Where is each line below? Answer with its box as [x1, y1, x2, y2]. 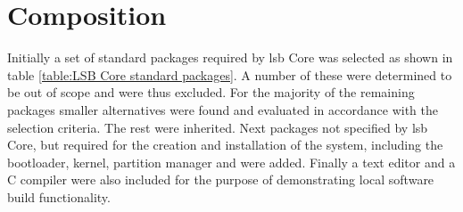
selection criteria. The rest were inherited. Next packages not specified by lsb [7, 118, 428, 136]
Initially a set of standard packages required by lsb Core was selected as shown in [7, 48, 453, 67]
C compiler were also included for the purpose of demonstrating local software [7, 170, 434, 189]
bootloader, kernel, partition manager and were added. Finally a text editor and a [7, 152, 456, 171]
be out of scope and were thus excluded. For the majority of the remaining [7, 83, 415, 102]
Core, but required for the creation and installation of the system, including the [7, 135, 443, 154]
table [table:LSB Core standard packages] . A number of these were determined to [7, 65, 452, 84]
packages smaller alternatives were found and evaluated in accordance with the [7, 100, 438, 118]
